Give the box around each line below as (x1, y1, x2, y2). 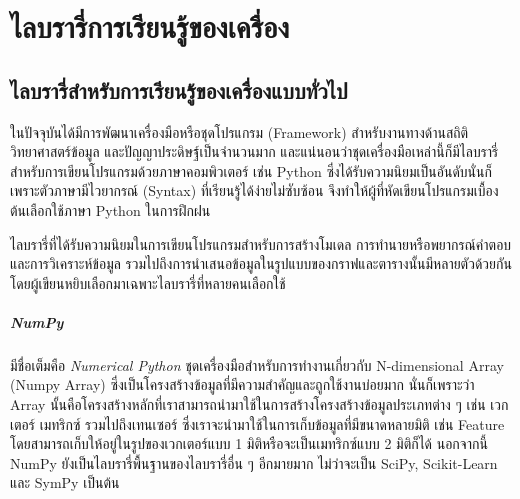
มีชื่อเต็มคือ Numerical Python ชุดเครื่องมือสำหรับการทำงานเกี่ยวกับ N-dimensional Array (10, 354, 504, 375)
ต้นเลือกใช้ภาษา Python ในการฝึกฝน (10, 199, 211, 220)
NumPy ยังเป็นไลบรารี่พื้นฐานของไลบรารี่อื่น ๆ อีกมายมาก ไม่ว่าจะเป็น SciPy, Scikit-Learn (10, 452, 498, 473)
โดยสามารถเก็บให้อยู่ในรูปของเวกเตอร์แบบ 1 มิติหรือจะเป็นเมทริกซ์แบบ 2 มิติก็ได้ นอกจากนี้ (10, 433, 488, 454)
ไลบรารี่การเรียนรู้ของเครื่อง (10, 6, 290, 47)
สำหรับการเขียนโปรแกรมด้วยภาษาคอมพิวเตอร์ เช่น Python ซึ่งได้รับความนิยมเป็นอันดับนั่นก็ (10, 160, 492, 181)
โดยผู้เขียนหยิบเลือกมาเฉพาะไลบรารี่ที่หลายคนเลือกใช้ (10, 272, 286, 293)
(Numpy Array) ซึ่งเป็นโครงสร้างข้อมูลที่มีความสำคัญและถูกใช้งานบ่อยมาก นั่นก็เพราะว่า (10, 374, 475, 395)
